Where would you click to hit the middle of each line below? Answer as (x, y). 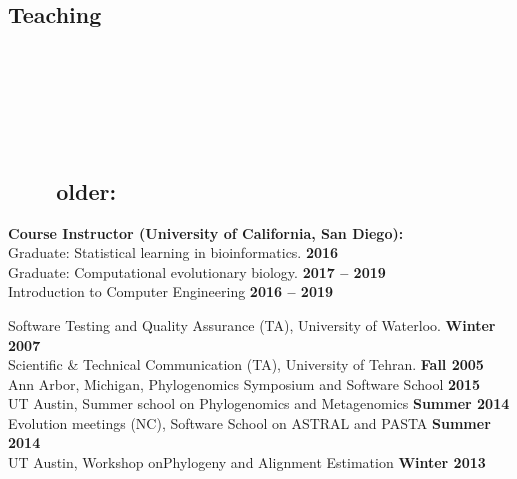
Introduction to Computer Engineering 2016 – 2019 (171, 291)
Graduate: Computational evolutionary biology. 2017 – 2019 (197, 271)
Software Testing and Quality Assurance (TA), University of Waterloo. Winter (252, 324)
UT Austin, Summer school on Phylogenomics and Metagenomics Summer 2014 (259, 403)
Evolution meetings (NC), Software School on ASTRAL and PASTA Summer (249, 422)
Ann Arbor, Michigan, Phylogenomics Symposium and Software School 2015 (244, 383)
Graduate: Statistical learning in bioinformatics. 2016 (173, 252)
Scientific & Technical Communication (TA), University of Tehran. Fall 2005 (246, 364)
